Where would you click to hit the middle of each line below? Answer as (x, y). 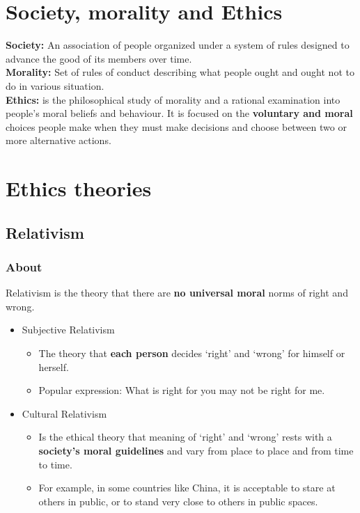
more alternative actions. (58, 140)
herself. (54, 366)
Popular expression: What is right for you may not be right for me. (182, 390)
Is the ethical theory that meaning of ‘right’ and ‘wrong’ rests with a (185, 437)
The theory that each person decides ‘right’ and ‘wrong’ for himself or (192, 353)
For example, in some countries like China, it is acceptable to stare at (187, 488)
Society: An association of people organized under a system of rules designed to (178, 45)
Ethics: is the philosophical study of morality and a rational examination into (173, 99)
